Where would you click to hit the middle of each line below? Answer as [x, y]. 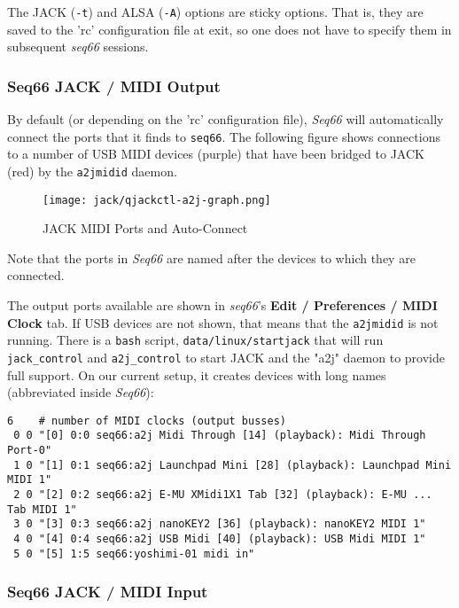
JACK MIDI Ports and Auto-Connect [145, 228]
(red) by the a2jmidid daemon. [92, 171]
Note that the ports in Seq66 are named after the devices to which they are [211, 257]
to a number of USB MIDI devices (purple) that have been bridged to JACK [216, 154]
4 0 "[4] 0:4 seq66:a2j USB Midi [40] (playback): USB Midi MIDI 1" [220, 539]
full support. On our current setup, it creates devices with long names [197, 374]
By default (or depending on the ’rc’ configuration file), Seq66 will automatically [226, 119]
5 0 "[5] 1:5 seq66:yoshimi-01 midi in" [134, 553]
